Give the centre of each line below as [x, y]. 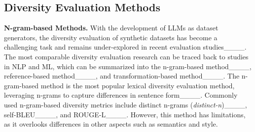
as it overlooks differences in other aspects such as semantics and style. [111, 124]
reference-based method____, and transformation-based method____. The [122, 76]
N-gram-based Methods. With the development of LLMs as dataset [111, 28]
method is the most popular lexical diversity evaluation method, [138, 85]
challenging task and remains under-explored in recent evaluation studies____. [125, 47]
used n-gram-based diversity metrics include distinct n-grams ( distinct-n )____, [126, 104]
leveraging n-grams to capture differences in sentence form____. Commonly [121, 95]
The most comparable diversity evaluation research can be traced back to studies [126, 56]
